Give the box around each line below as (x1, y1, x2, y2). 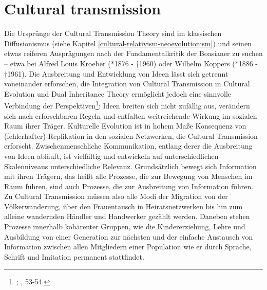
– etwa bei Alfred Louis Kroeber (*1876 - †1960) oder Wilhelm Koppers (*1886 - (4, 58, 258, 68)
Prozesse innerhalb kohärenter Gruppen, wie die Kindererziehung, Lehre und (4, 221, 245, 232)
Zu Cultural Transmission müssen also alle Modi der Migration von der (4, 191, 228, 202)
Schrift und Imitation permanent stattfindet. (4, 251, 144, 262)
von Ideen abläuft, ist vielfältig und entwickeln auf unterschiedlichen (4, 150, 219, 161)
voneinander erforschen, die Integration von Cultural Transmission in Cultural (4, 78, 250, 89)
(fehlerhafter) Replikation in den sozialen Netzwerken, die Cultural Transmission (4, 130, 258, 141)
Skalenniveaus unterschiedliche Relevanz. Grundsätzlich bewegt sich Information (4, 160, 257, 171)
